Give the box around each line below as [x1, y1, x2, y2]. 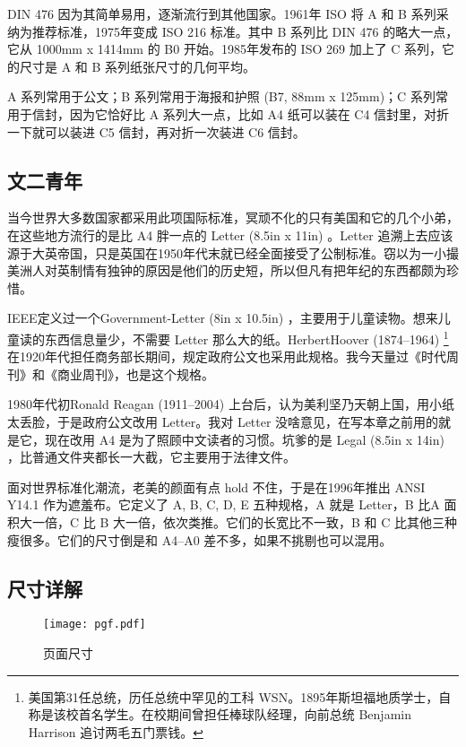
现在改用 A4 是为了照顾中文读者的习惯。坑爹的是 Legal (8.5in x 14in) [44, 430, 444, 448]
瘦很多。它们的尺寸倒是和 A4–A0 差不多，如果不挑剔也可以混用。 [7, 530, 393, 549]
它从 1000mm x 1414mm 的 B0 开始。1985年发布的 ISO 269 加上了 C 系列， [7, 39, 443, 58]
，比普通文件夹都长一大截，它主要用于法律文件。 [7, 447, 296, 466]
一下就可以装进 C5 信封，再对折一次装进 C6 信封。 [7, 122, 306, 141]
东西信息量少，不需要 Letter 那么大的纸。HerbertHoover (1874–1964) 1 [44, 326, 449, 348]
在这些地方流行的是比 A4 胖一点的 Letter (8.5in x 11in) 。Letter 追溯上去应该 [7, 225, 453, 244]
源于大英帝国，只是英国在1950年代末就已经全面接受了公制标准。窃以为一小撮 [7, 243, 459, 262]
